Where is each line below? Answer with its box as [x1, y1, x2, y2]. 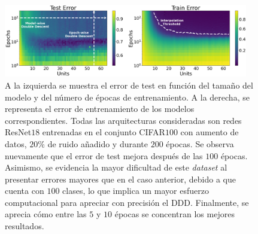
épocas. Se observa [166, 137, 234, 150]
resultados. [5, 220, 44, 232]
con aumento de [180, 126, 239, 138]
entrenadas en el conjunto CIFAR [42, 126, 165, 138]
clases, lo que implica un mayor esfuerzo [62, 184, 209, 197]
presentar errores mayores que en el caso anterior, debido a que [5, 172, 236, 185]
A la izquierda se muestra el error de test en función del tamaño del [5, 78, 253, 91]
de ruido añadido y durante [47, 137, 148, 150]
